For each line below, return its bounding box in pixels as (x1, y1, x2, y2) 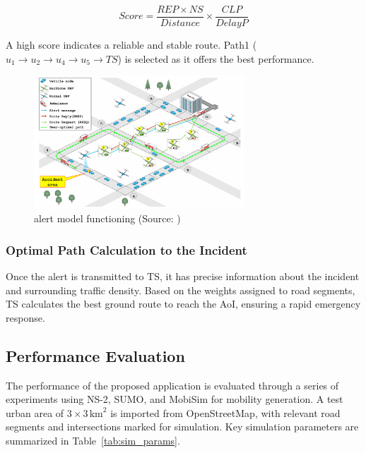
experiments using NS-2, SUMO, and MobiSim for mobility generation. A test (6, 392, 343, 406)
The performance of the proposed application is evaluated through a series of (6, 377, 339, 392)
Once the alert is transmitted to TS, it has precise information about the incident (6, 269, 360, 284)
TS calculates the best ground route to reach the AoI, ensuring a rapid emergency (6, 296, 361, 311)
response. (6, 310, 45, 325)
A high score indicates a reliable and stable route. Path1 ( (6, 37, 257, 52)
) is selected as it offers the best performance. (117, 51, 314, 66)
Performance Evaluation (6, 344, 185, 366)
